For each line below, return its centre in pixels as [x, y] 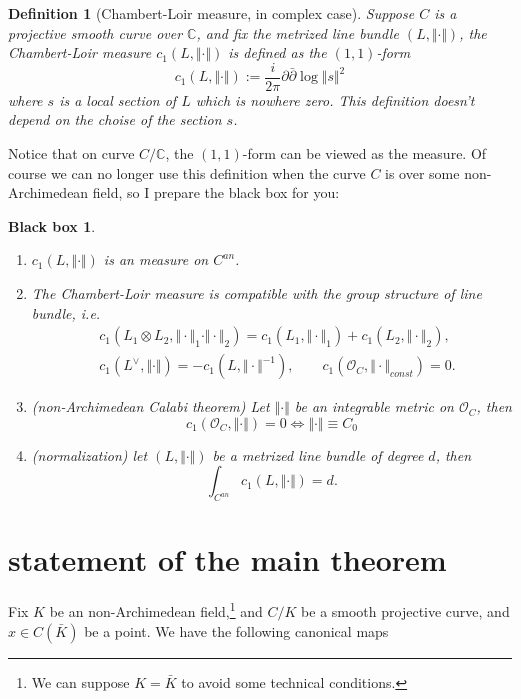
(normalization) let [89, 454]
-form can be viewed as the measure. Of [364, 153]
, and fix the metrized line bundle [297, 32]
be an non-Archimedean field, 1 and [156, 610]
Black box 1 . [52, 225]
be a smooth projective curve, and [405, 611]
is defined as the [277, 52]
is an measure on [156, 259]
